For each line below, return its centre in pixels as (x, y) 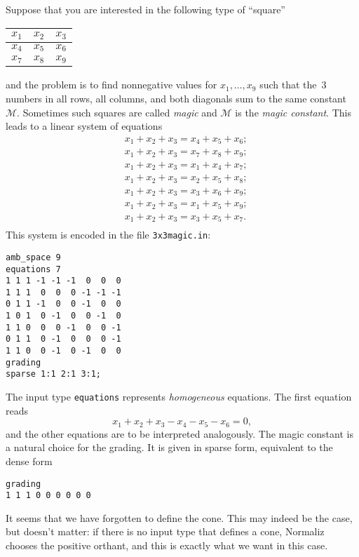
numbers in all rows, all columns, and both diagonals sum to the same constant (176, 98)
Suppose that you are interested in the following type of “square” (145, 9)
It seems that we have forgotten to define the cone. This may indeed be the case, (179, 517)
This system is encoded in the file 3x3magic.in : (108, 235)
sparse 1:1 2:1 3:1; (54, 374)
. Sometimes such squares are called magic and (117, 112)
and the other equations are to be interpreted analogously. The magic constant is (179, 433)
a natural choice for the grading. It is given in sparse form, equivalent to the (169, 447)
